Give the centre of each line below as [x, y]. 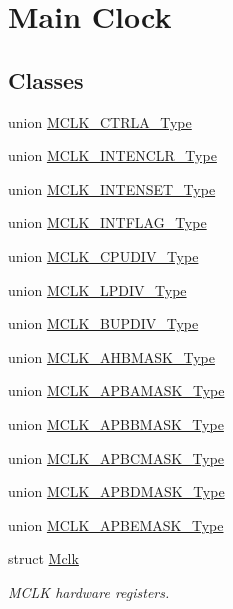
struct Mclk [43, 558]
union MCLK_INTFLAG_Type [107, 222]
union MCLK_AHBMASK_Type [111, 356]
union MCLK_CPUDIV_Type [103, 255]
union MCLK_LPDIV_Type [97, 289]
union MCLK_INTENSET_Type [112, 188]
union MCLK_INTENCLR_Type [112, 155]
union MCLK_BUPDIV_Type [103, 323]
